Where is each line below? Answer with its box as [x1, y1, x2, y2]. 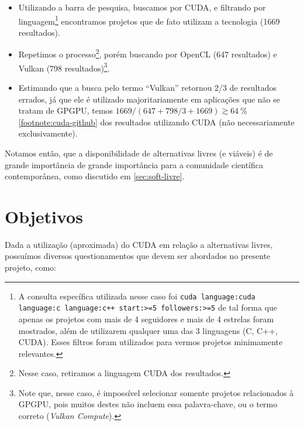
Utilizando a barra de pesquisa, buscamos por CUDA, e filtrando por [18, 1, 266, 13]
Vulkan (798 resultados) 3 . [18, 60, 110, 74]
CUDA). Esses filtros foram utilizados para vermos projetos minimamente [18, 336, 283, 348]
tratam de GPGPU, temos [18, 104, 113, 117]
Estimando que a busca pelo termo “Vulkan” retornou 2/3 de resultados [18, 81, 277, 93]
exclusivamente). [18, 127, 78, 139]
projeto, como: [5, 261, 56, 273]
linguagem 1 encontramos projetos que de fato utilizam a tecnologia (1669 [18, 13, 280, 27]
